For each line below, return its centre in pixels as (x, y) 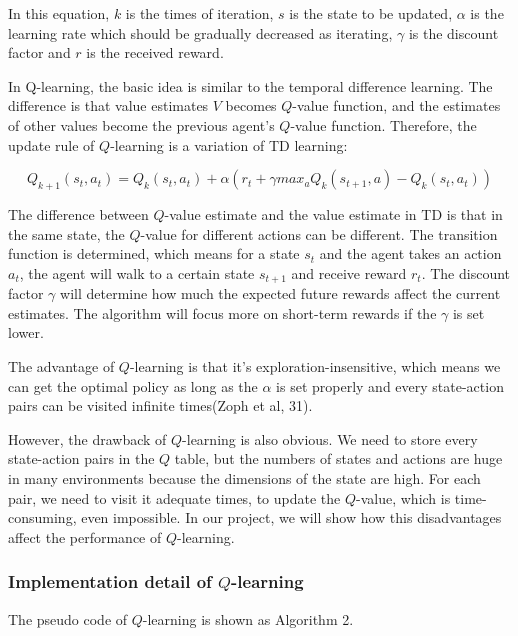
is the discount (453, 32)
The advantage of (61, 365)
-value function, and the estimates (396, 105)
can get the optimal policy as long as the (133, 385)
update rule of (51, 144)
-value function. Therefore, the (383, 124)
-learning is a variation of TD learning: (229, 144)
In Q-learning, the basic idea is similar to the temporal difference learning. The (250, 85)
